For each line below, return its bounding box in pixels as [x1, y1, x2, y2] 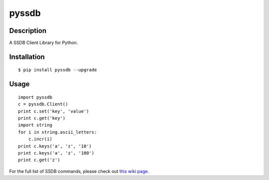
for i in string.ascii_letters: [18, 129, 97, 135]
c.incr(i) [28, 136, 52, 142]
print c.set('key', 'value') [18, 108, 89, 114]
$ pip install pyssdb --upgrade [18, 67, 97, 73]
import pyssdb [18, 94, 52, 100]
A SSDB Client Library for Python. [9, 40, 78, 46]
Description [9, 26, 47, 35]
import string [18, 122, 52, 128]
